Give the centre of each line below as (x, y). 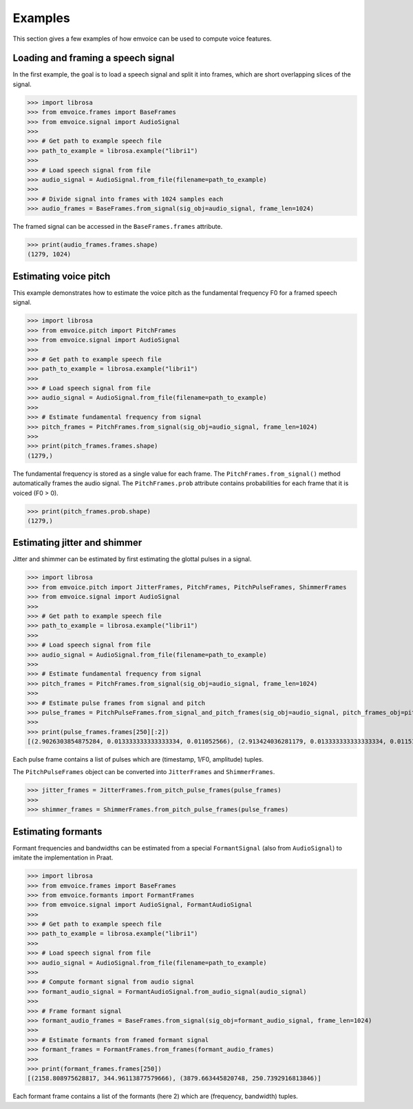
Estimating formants (57, 832)
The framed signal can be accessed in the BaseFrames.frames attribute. (118, 227)
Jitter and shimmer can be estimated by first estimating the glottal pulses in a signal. (132, 559)
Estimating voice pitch (62, 276)
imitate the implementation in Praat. (63, 857)
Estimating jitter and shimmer (77, 543)
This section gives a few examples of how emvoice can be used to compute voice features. (142, 39)
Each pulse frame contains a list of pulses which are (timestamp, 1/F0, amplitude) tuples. (138, 760)
